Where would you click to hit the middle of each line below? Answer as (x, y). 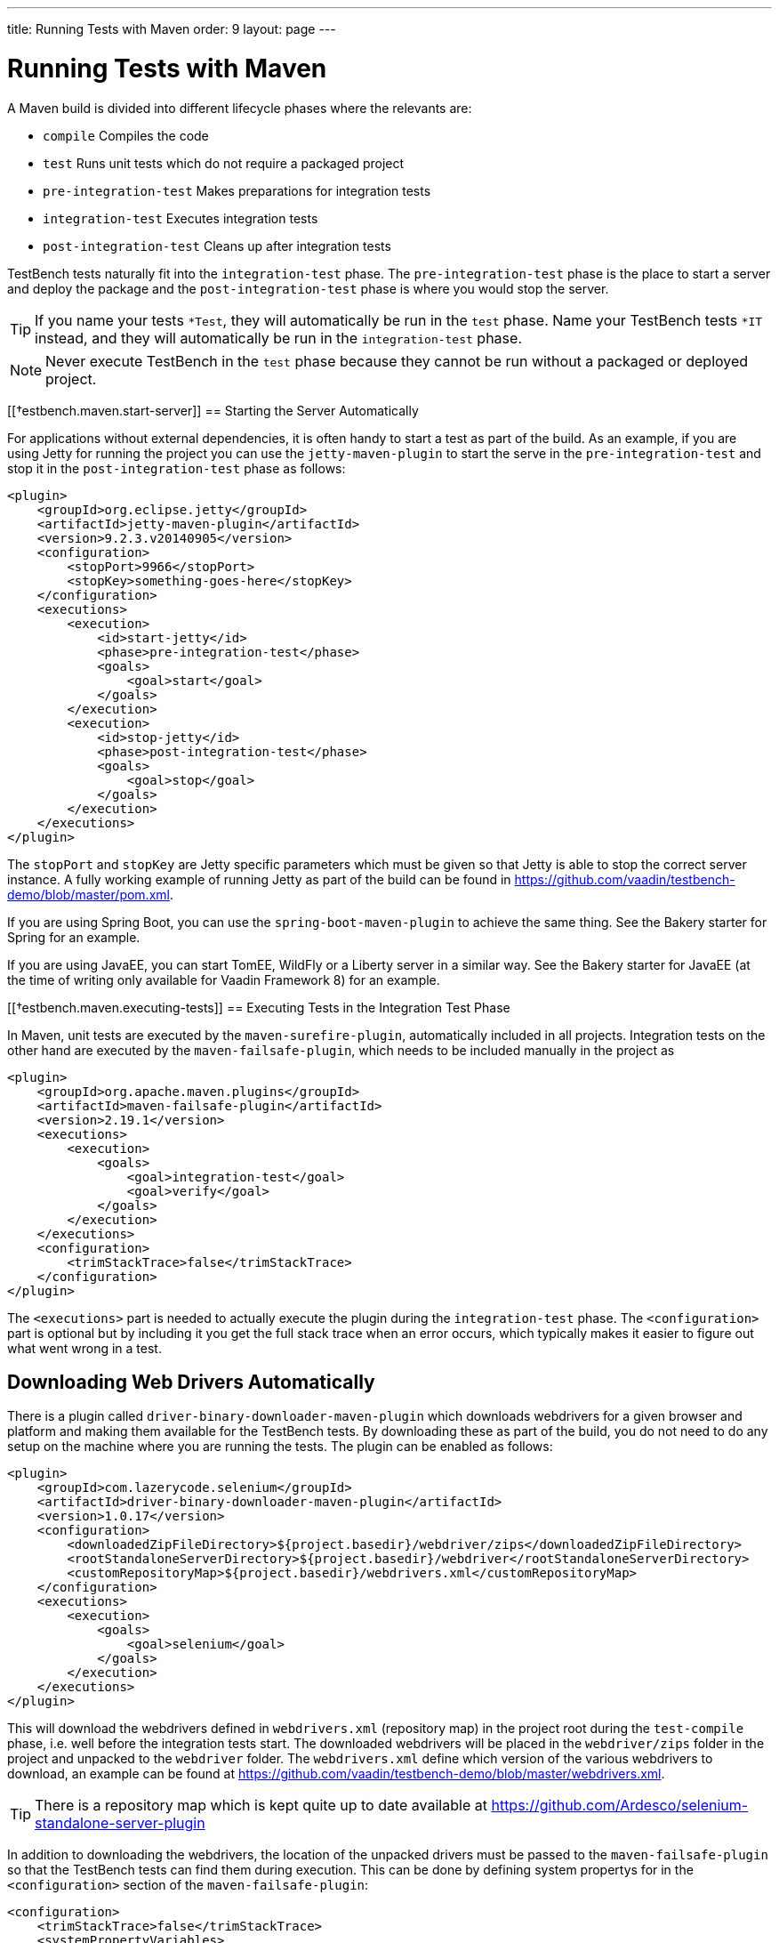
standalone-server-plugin (120, 1823)
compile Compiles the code (126, 135)
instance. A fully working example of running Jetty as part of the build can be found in (259, 879)
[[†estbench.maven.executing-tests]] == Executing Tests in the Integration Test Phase (259, 1007)
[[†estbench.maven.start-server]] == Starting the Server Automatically (213, 410)
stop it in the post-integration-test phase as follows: (177, 468)
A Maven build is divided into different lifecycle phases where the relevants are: (240, 108)
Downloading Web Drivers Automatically (191, 1382)
